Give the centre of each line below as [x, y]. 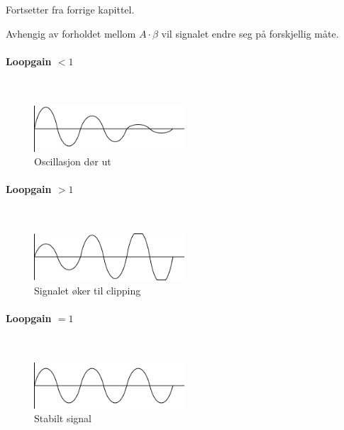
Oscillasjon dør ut [73, 161]
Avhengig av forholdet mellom [71, 33]
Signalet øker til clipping [88, 290]
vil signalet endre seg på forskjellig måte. [250, 33]
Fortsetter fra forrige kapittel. [70, 9]
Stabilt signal [63, 418]
